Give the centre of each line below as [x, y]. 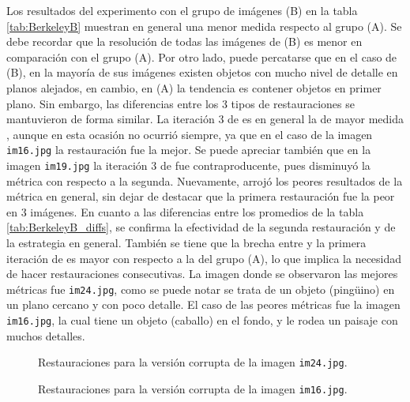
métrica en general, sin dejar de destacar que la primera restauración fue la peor [201, 196]
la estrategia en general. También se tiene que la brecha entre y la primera [186, 243]
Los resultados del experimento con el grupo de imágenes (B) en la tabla [182, 10]
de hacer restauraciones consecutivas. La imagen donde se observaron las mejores [202, 274]
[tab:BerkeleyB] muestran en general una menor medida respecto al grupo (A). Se [204, 26]
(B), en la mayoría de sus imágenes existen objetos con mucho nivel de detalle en [202, 72]
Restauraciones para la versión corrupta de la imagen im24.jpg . [193, 362]
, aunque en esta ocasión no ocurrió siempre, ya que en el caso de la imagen [190, 134]
